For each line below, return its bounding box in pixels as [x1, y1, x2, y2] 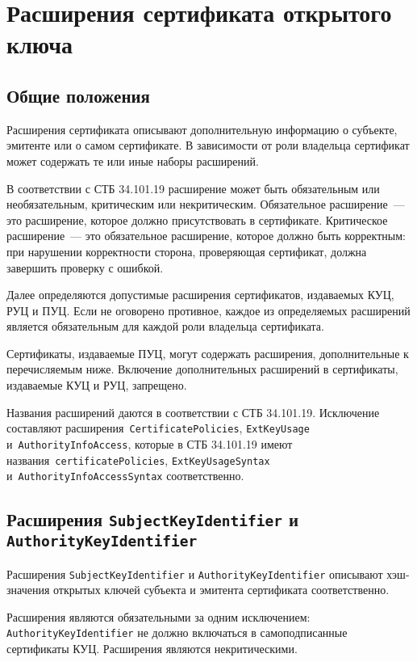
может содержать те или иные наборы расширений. [6, 152, 259, 169]
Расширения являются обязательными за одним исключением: [6, 608, 311, 625]
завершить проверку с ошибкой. [6, 259, 164, 276]
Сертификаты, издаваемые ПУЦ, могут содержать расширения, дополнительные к [6, 344, 409, 361]
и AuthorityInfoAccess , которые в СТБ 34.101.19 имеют [6, 435, 293, 452]
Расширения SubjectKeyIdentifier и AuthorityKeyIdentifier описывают [6, 565, 383, 582]
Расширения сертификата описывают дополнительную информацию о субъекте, [6, 120, 398, 137]
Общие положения [6, 82, 150, 108]
